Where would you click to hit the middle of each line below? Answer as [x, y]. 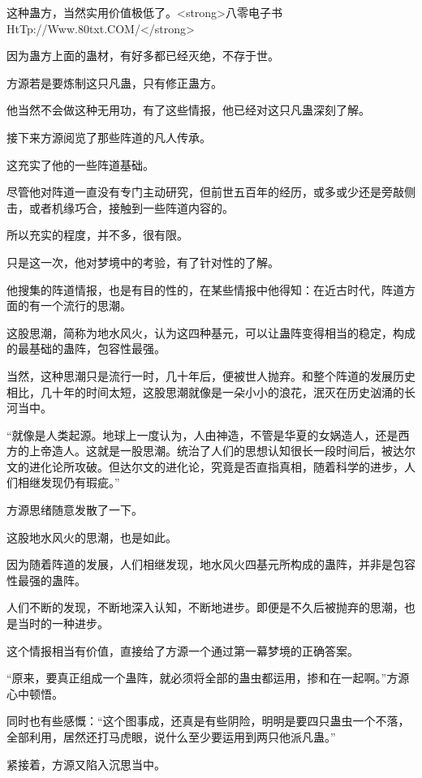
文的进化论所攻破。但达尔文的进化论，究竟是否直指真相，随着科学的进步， [205, 466]
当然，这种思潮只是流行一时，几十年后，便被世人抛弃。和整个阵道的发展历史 [211, 375]
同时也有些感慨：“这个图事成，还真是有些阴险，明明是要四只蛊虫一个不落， [208, 721]
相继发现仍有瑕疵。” [69, 482]
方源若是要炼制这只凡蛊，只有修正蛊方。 [114, 82]
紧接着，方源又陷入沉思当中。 [86, 764]
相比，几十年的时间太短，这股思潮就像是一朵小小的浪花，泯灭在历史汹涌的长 [211, 391]
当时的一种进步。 [63, 623]
